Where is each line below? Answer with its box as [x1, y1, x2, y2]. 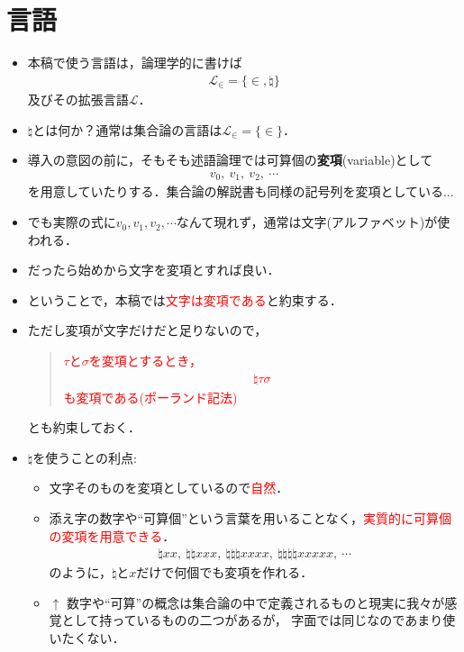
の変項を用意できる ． [49, 526, 176, 545]
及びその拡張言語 [27, 90, 129, 109]
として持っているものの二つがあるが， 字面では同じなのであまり [61, 611, 443, 629]
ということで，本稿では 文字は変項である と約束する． [27, 290, 342, 309]
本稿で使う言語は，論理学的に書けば [27, 53, 242, 72]
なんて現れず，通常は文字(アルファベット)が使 [176, 213, 450, 231]
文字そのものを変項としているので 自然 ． [49, 478, 289, 497]
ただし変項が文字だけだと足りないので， [27, 321, 268, 340]
